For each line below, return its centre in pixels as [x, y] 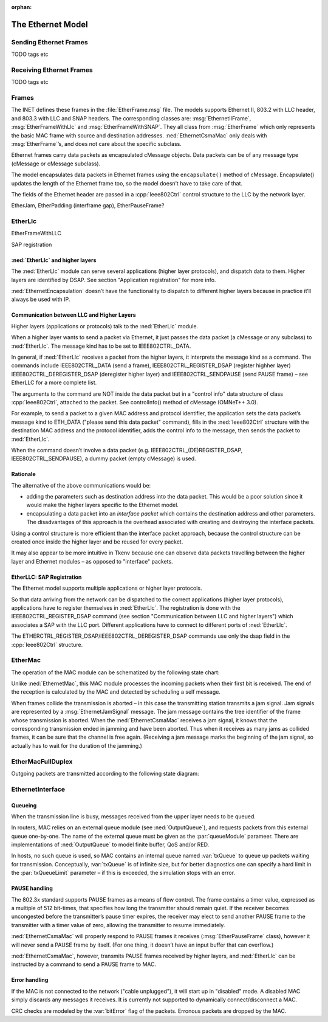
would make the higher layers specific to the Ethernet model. [103, 505]
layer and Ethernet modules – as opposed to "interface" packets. [92, 561]
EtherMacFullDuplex [42, 761]
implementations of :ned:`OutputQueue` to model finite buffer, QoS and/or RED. [110, 844]
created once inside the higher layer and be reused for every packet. [97, 542]
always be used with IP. [41, 299]
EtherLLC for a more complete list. [54, 382]
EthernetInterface [38, 789]
